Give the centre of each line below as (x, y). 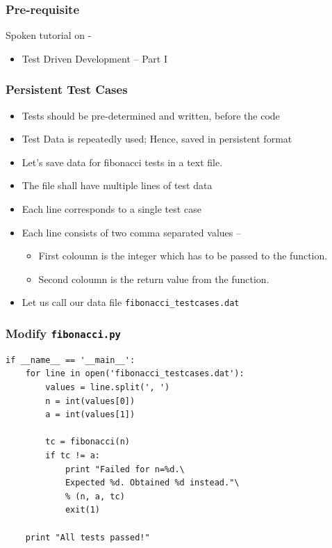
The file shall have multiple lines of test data (117, 185)
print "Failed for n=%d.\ (125, 469)
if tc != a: (73, 455)
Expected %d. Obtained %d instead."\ (152, 483)
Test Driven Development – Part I (94, 58)
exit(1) (83, 510)
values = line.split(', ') (108, 387)
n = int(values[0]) (90, 401)
